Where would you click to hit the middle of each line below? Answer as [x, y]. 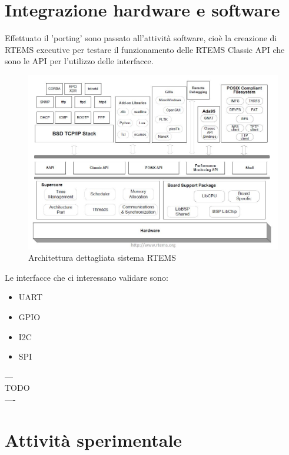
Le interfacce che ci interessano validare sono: [87, 277]
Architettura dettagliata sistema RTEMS [102, 258]
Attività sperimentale [94, 439]
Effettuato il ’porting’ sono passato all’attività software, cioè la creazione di [141, 38]
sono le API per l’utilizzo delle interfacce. [79, 61]
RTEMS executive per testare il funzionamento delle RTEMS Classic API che [145, 49]
